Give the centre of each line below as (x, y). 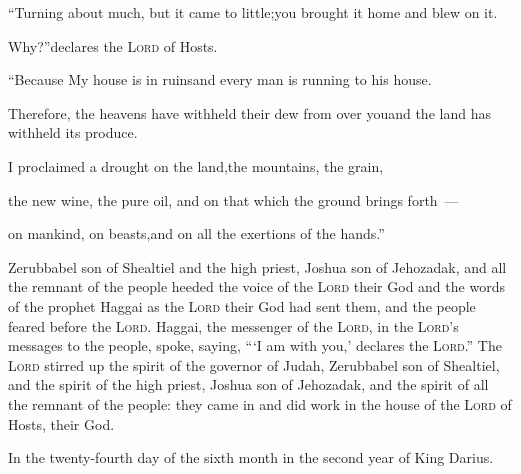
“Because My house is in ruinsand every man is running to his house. (220, 79)
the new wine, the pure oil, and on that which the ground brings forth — (233, 199)
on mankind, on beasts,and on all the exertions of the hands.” (196, 233)
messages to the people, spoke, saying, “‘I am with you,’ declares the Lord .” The (255, 345)
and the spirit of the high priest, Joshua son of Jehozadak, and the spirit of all (248, 384)
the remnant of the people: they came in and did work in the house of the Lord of (260, 403)
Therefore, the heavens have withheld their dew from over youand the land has (249, 112)
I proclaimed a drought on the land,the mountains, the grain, (196, 165)
